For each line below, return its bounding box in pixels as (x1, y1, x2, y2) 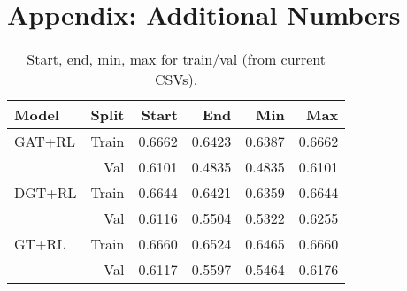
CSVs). (155, 69, 198, 90)
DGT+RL (14, 182, 77, 203)
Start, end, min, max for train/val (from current (27, 49, 326, 70)
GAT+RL (14, 131, 76, 152)
